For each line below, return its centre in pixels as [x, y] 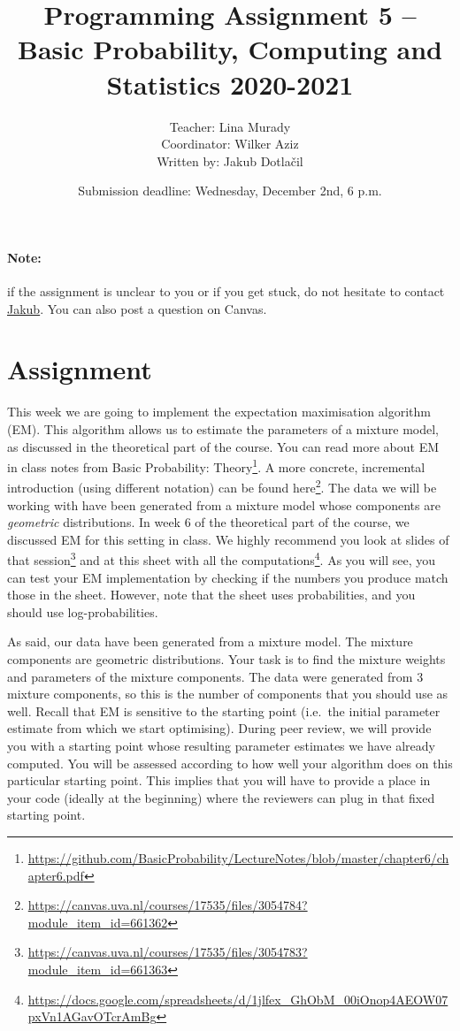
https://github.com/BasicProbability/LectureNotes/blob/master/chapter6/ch [238, 858]
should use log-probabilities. [83, 611]
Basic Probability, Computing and [230, 49]
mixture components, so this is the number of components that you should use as [228, 694]
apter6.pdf [56, 875]
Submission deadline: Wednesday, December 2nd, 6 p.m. [230, 191]
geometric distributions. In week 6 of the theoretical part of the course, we [208, 522]
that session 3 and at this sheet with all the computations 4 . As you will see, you [222, 559]
